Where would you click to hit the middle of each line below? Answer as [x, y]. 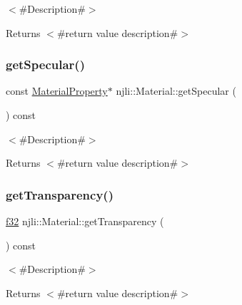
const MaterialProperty [57, 91]
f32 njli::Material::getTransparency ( [85, 221]
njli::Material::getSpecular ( [176, 91]
